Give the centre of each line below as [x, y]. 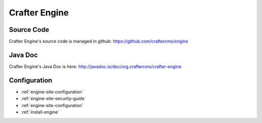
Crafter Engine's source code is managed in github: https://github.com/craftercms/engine [99, 41]
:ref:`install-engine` [40, 112]
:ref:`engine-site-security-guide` [53, 98]
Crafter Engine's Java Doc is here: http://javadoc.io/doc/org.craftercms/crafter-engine [95, 66]
